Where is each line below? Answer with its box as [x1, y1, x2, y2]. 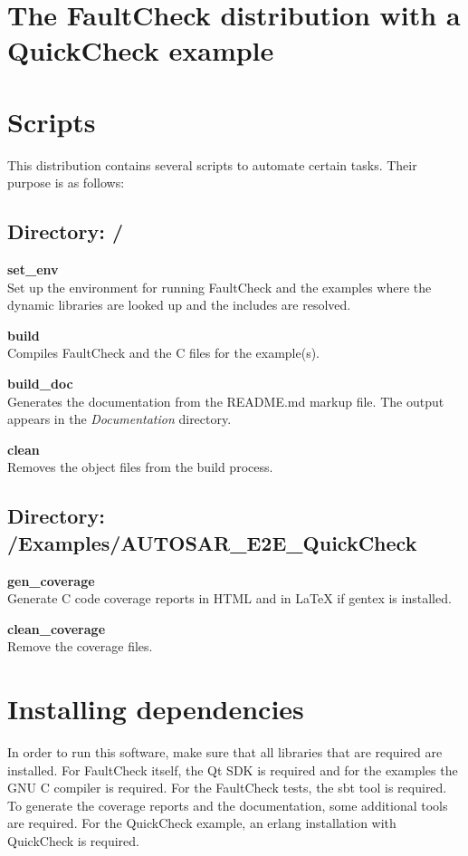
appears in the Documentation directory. [7, 409, 232, 428]
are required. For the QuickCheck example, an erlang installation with [7, 813, 396, 832]
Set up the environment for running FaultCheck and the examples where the [7, 277, 432, 296]
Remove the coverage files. [7, 637, 153, 656]
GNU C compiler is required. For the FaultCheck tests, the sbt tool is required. [7, 778, 447, 797]
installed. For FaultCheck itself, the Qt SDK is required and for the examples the [7, 760, 458, 779]
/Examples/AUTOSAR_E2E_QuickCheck [7, 528, 417, 556]
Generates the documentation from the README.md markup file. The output [7, 391, 444, 410]
